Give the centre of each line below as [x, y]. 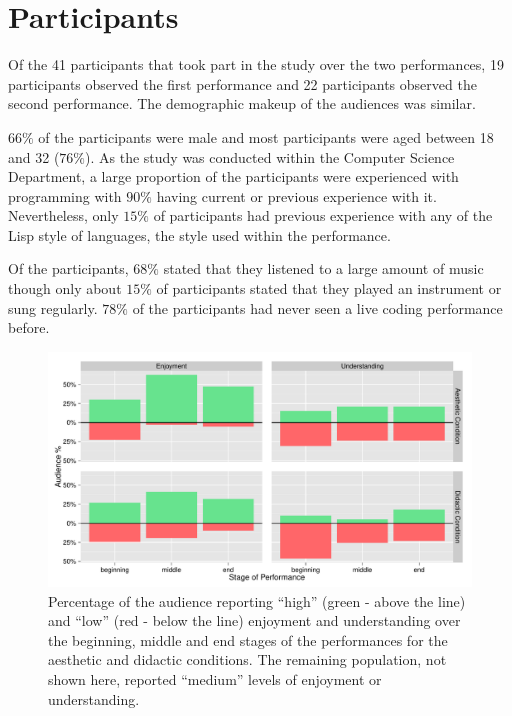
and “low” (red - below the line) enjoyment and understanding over [254, 620]
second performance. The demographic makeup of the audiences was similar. [242, 103]
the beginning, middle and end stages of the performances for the [248, 639]
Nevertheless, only [63, 215]
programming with [65, 195]
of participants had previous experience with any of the [323, 215]
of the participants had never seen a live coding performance [317, 307]
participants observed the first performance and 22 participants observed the [242, 83]
